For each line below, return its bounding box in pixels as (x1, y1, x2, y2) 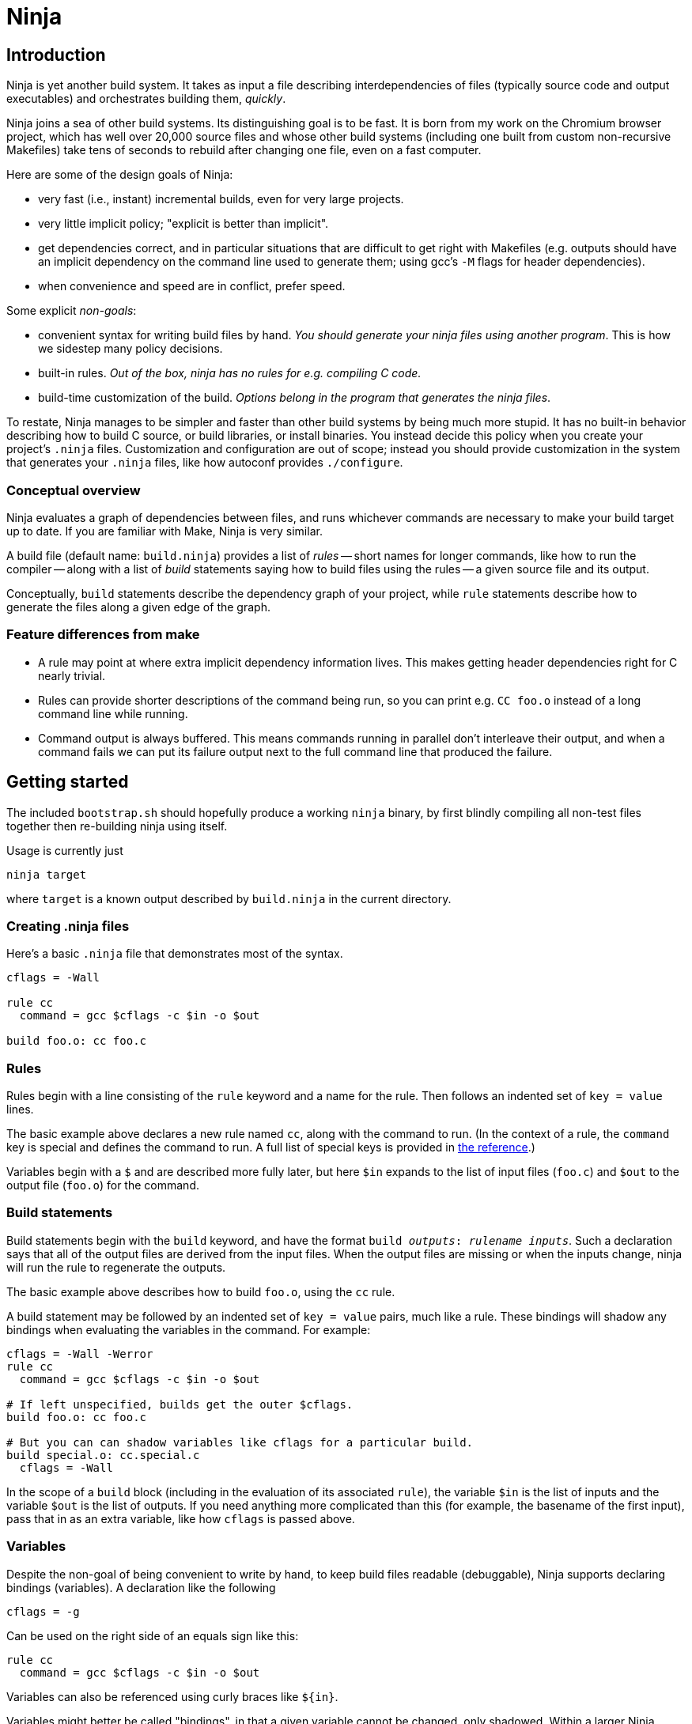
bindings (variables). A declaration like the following (6, 1580, 276, 1594)
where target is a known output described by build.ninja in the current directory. (6, 891, 452, 905)
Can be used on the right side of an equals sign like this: (6, 1628, 299, 1643)
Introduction (6, 44, 106, 65)
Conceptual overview (6, 482, 141, 498)
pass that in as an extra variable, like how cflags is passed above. (6, 1511, 355, 1526)
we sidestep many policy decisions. (38, 342, 223, 356)
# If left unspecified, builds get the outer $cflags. (6, 1397, 354, 1411)
